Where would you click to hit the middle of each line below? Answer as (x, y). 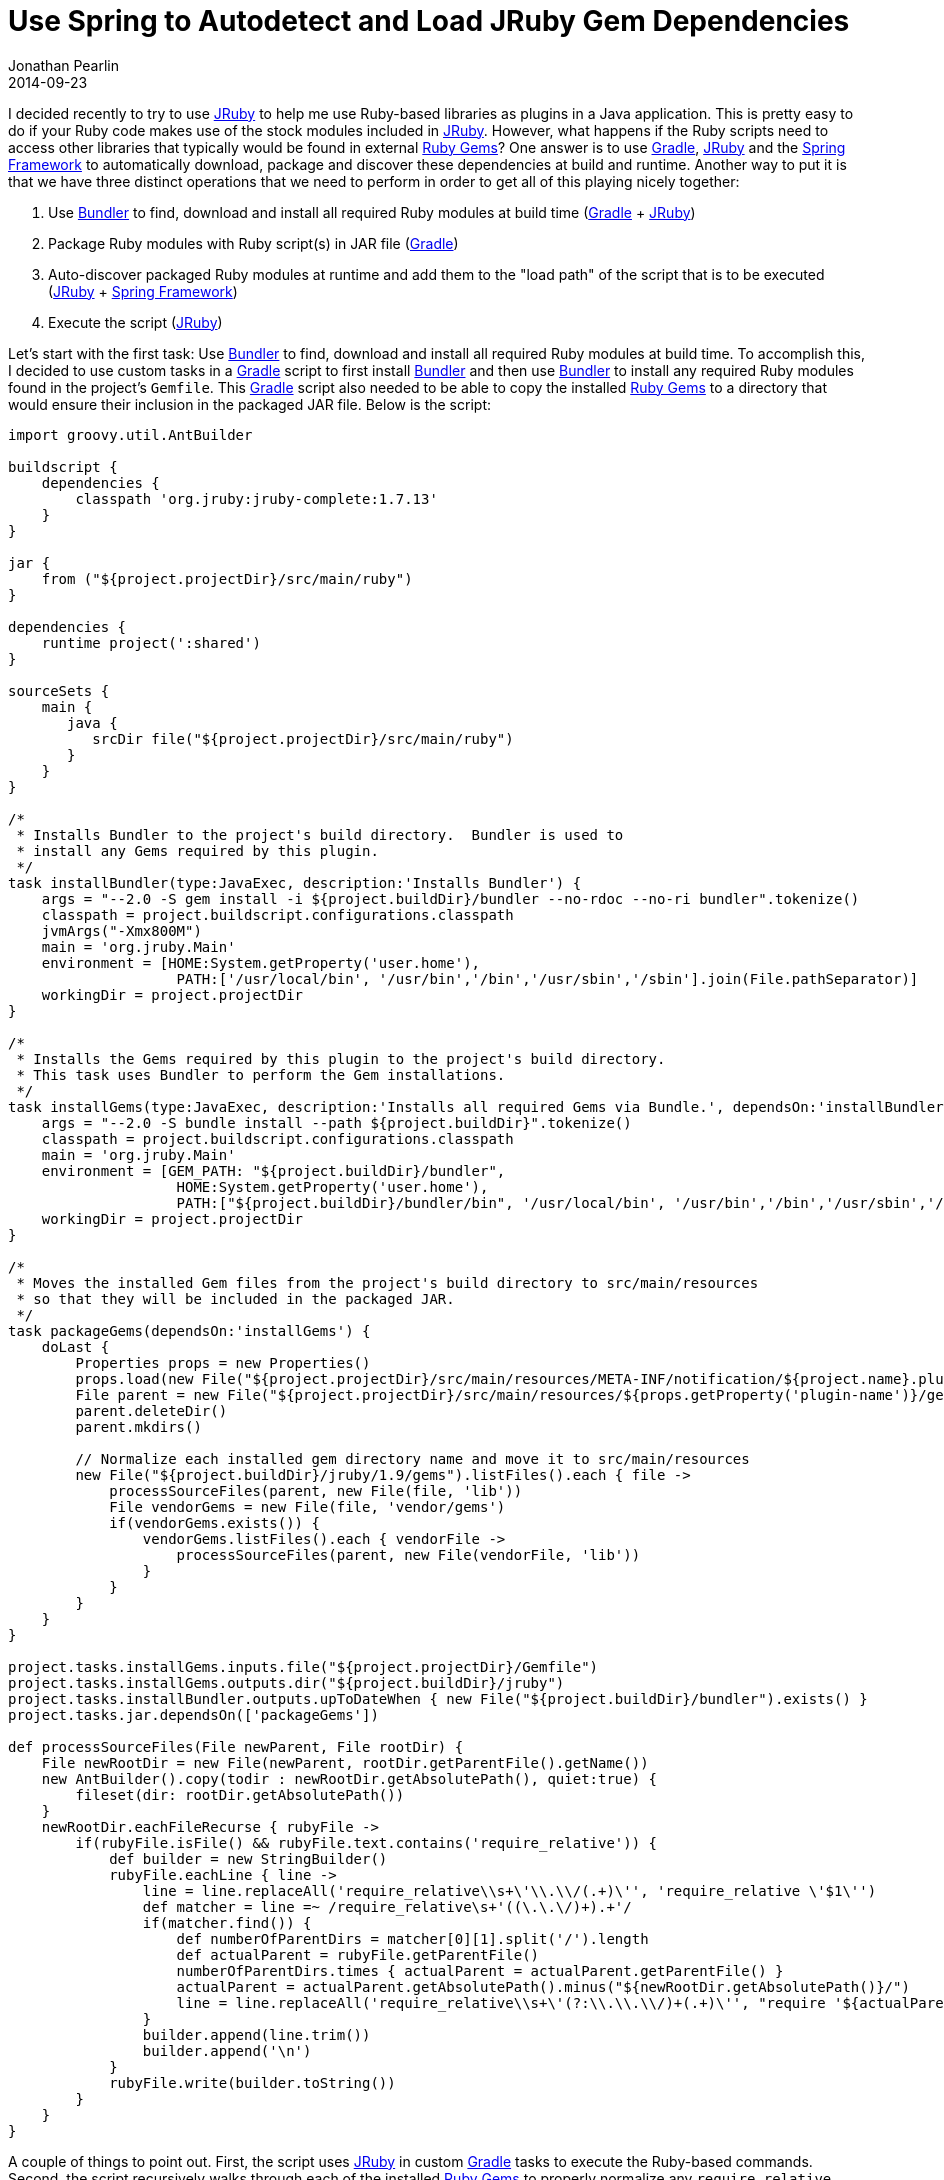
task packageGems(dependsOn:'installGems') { (189, 1330)
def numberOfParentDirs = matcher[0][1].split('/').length (412, 1938)
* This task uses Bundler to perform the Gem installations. (261, 1074)
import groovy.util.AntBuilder (130, 434)
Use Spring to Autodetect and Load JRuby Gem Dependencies (429, 21)
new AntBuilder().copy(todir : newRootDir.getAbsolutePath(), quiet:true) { (349, 1778)
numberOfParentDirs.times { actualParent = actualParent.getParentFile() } (480, 1970)
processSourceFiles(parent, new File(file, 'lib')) (316, 1490)
